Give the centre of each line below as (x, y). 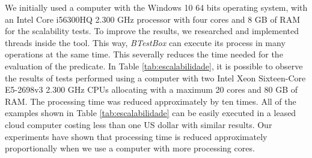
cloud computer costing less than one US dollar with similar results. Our (139, 124)
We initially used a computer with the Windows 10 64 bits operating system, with (156, 7)
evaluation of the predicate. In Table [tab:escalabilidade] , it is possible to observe (154, 66)
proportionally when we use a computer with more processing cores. (130, 148)
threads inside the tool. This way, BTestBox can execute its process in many (145, 42)
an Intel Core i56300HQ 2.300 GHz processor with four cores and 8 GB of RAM (152, 19)
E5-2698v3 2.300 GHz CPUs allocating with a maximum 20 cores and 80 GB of (151, 89)
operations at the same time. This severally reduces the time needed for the (144, 54)
